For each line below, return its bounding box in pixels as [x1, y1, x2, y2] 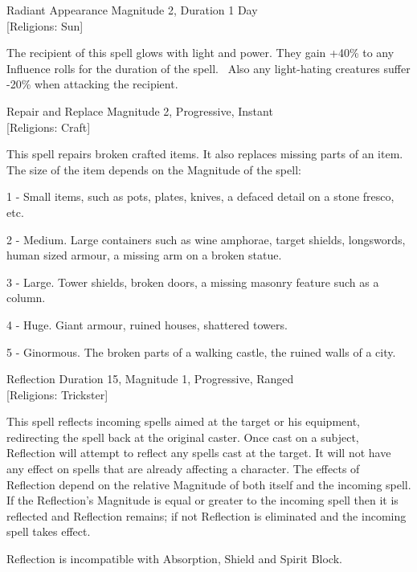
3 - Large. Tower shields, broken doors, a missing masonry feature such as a [6, 273, 379, 290]
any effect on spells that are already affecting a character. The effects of [6, 460, 360, 477]
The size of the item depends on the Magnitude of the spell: [6, 161, 301, 178]
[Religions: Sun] [6, 17, 84, 34]
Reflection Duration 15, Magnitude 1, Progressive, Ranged [6, 370, 294, 387]
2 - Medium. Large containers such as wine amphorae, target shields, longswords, [6, 231, 406, 247]
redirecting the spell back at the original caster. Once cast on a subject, [6, 428, 359, 445]
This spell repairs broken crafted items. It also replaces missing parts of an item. [6, 145, 403, 162]
